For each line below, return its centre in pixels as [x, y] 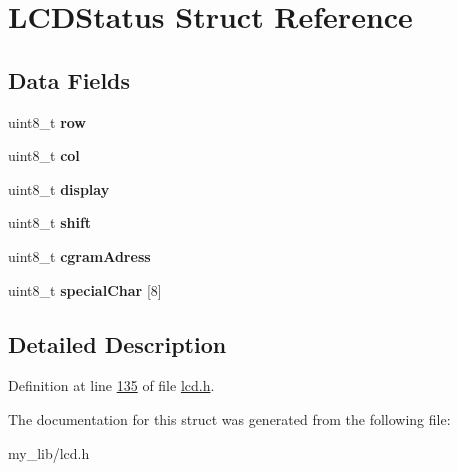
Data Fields [69, 79]
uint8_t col [44, 155]
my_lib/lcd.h [49, 452]
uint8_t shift [50, 222]
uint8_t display [59, 188]
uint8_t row [47, 121]
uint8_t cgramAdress [79, 255]
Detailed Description [117, 343]
